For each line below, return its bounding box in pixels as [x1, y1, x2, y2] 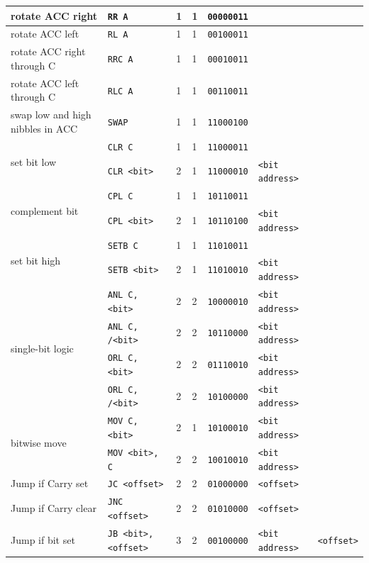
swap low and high [11, 107, 92, 122]
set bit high [11, 252, 61, 267]
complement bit [11, 204, 79, 218]
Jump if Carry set [11, 476, 89, 491]
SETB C [107, 240, 138, 251]
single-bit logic [11, 340, 74, 355]
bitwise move [11, 435, 67, 450]
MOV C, [107, 416, 138, 427]
